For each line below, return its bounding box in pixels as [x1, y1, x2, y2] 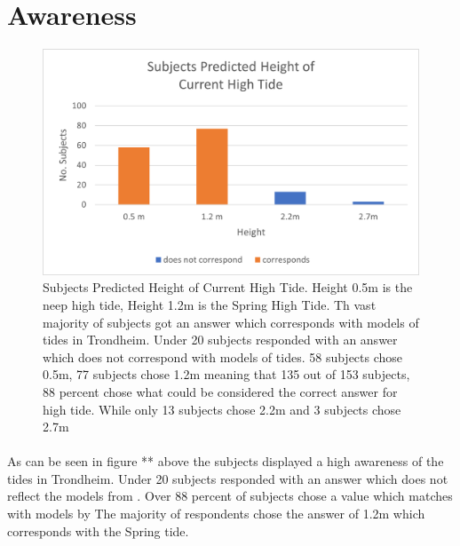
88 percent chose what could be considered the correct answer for [43, 382, 398, 400]
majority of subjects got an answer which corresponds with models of [43, 313, 419, 331]
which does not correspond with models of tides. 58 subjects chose [43, 347, 403, 366]
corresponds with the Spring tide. [7, 521, 189, 540]
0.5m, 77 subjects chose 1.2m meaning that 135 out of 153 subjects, [43, 365, 410, 384]
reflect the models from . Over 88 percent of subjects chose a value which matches [7, 487, 453, 505]
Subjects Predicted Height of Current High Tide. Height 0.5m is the [43, 278, 413, 297]
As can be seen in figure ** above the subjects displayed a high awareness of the [7, 452, 444, 471]
